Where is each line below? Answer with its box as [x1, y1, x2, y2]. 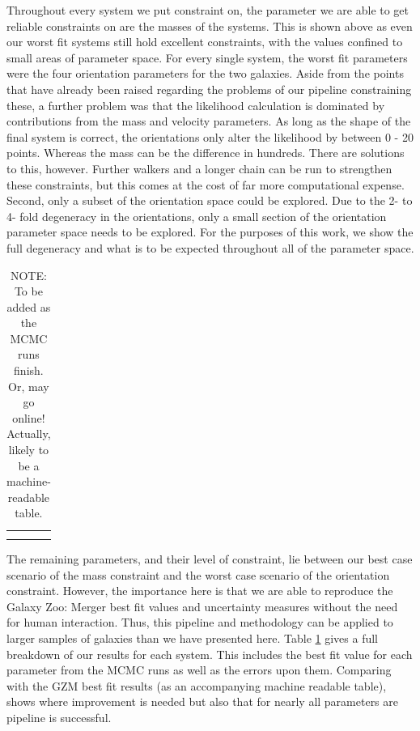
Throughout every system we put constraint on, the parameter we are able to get [6, 2, 409, 18]
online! [12, 409, 45, 426]
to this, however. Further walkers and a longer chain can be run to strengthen [6, 159, 392, 176]
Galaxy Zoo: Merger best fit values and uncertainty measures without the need [6, 597, 398, 614]
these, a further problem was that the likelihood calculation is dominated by [6, 96, 385, 113]
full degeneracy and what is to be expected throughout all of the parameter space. [6, 239, 414, 256]
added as [6, 298, 51, 315]
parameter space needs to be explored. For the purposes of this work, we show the [6, 223, 414, 240]
